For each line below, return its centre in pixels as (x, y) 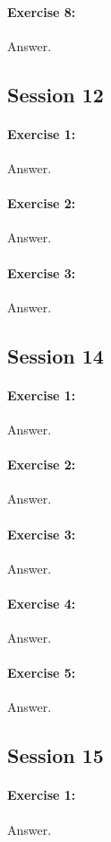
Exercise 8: (42, 11)
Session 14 (55, 355)
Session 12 (55, 94)
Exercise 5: (42, 673)
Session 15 (55, 755)
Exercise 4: (42, 603)
